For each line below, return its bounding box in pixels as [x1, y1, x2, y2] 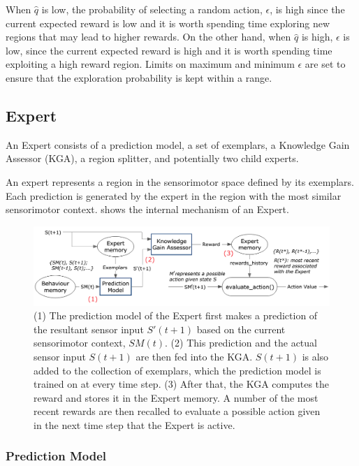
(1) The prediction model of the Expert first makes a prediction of [34, 308, 318, 323]
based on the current [196, 321, 286, 336]
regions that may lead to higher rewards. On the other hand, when [6, 29, 291, 44]
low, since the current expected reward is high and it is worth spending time [6, 43, 332, 57]
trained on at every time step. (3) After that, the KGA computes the [34, 377, 330, 391]
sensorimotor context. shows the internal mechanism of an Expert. [6, 202, 289, 217]
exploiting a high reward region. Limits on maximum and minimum [6, 57, 295, 71]
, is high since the [270, 2, 345, 16]
